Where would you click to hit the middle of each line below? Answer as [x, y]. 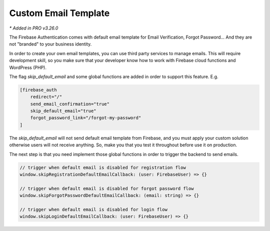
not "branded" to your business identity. [50, 44]
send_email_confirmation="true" [70, 104]
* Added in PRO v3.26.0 [34, 28]
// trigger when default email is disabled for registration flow [103, 167]
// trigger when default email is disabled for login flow [93, 209]
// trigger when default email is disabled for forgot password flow [107, 188]
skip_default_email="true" [63, 111]
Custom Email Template [59, 13]
